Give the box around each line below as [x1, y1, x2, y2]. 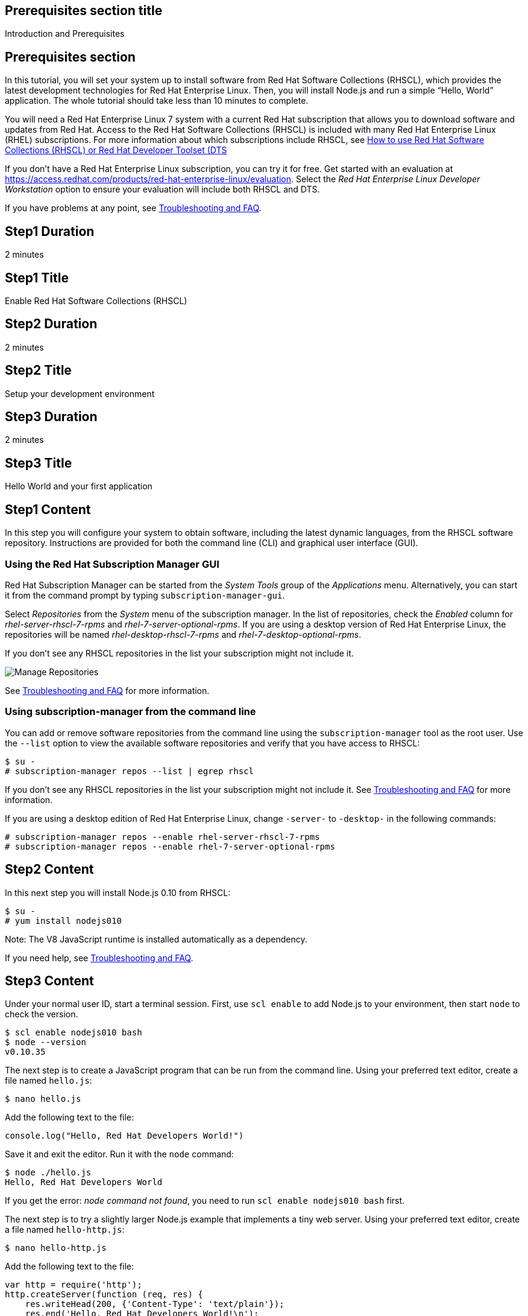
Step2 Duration [5, 316, 98, 332]
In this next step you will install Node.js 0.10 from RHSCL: [5, 887, 231, 898]
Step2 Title [5, 363, 72, 378]
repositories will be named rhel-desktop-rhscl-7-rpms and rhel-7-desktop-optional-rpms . [5, 629, 362, 640]
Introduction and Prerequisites [5, 28, 125, 39]
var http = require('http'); [5, 1280, 142, 1290]
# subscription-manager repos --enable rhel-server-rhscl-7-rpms [5, 831, 320, 842]
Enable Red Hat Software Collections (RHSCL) [5, 295, 187, 306]
